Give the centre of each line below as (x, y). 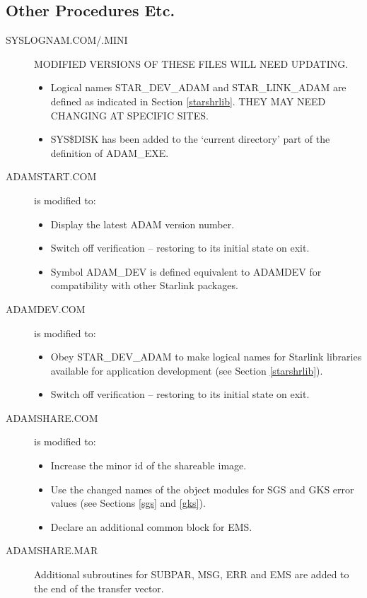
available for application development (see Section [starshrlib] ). (187, 370)
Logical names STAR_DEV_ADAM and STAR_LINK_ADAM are (198, 87)
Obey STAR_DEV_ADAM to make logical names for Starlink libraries (206, 357)
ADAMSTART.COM (51, 176)
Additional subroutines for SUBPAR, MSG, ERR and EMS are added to (192, 574)
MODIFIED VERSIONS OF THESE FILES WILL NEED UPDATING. (191, 63)
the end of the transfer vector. (99, 588)
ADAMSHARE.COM (52, 417)
